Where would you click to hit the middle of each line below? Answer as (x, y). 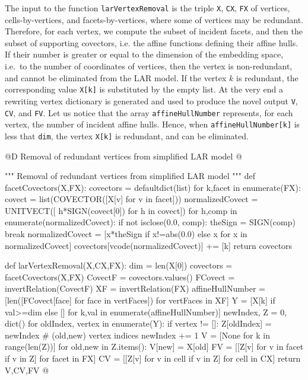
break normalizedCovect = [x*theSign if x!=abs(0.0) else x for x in (126, 234)
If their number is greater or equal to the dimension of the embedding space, (144, 54)
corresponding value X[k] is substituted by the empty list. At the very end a (144, 89)
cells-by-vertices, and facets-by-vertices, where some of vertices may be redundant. (154, 19)
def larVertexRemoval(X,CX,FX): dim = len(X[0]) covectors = (119, 265)
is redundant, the (267, 77)
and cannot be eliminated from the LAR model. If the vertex (116, 77)
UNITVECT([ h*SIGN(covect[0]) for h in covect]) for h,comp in (121, 210)
